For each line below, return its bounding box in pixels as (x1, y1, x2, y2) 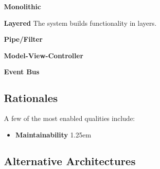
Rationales (4, 90, 58, 105)
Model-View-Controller (4, 50, 84, 60)
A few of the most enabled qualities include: (4, 113, 135, 123)
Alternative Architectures (4, 153, 136, 168)
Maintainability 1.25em (15, 129, 91, 139)
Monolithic (4, 1, 41, 11)
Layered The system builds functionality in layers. (4, 17, 157, 28)
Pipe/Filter (4, 34, 43, 44)
